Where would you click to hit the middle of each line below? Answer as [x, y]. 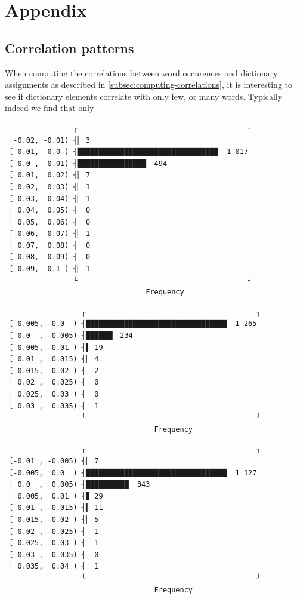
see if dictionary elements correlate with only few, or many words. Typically [144, 96]
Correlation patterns [69, 47]
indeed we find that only [49, 108]
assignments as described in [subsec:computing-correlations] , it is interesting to [148, 85]
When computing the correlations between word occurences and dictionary [141, 73]
